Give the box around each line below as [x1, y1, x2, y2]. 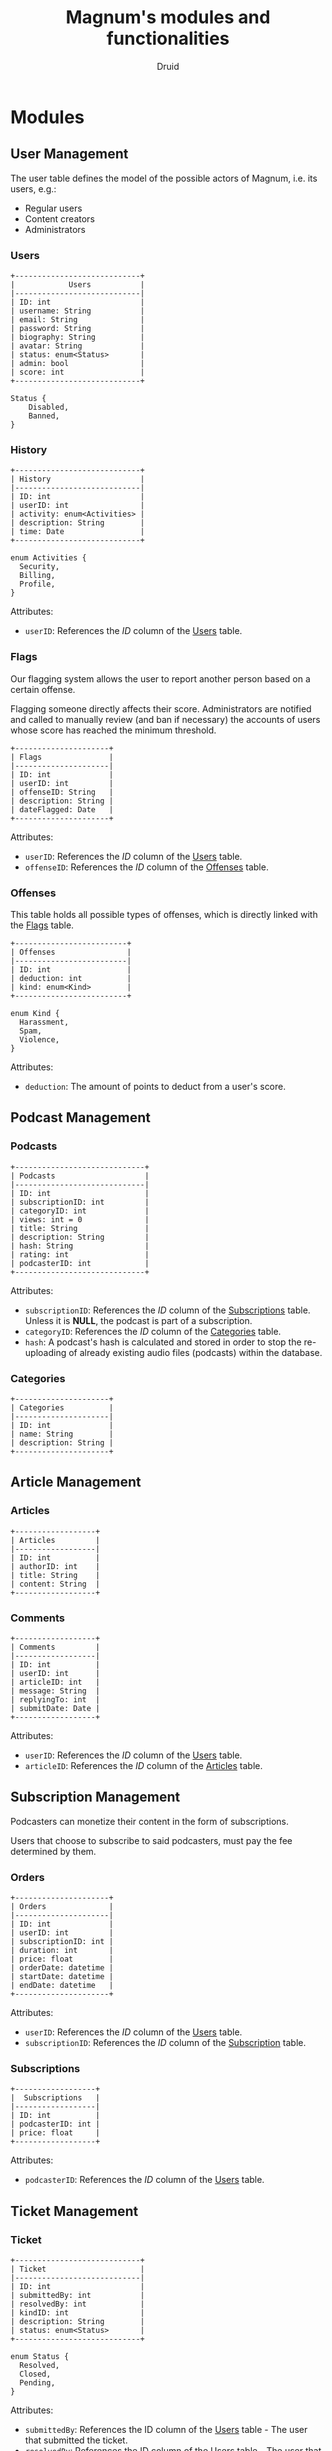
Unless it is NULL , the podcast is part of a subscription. [24, 1314, 253, 1326]
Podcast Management [10, 1109, 151, 1126]
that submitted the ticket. [24, 2434, 128, 2446]
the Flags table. [10, 919, 75, 931]
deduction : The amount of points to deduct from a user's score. [24, 1080, 287, 1092]
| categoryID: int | [10, 1206, 150, 1216]
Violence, [19, 1034, 60, 1045]
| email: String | [10, 315, 145, 325]
